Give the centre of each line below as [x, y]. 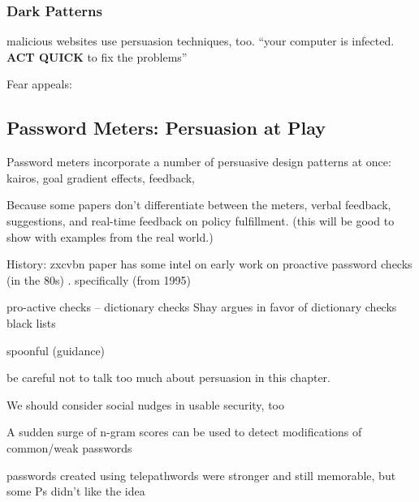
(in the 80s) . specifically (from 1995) [99, 279]
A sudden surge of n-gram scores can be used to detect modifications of [184, 432]
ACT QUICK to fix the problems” [97, 56]
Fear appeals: [39, 84]
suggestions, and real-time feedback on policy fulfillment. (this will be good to [201, 220]
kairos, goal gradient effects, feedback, [101, 177]
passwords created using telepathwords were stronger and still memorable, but [201, 475]
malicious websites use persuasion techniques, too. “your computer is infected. [201, 41]
